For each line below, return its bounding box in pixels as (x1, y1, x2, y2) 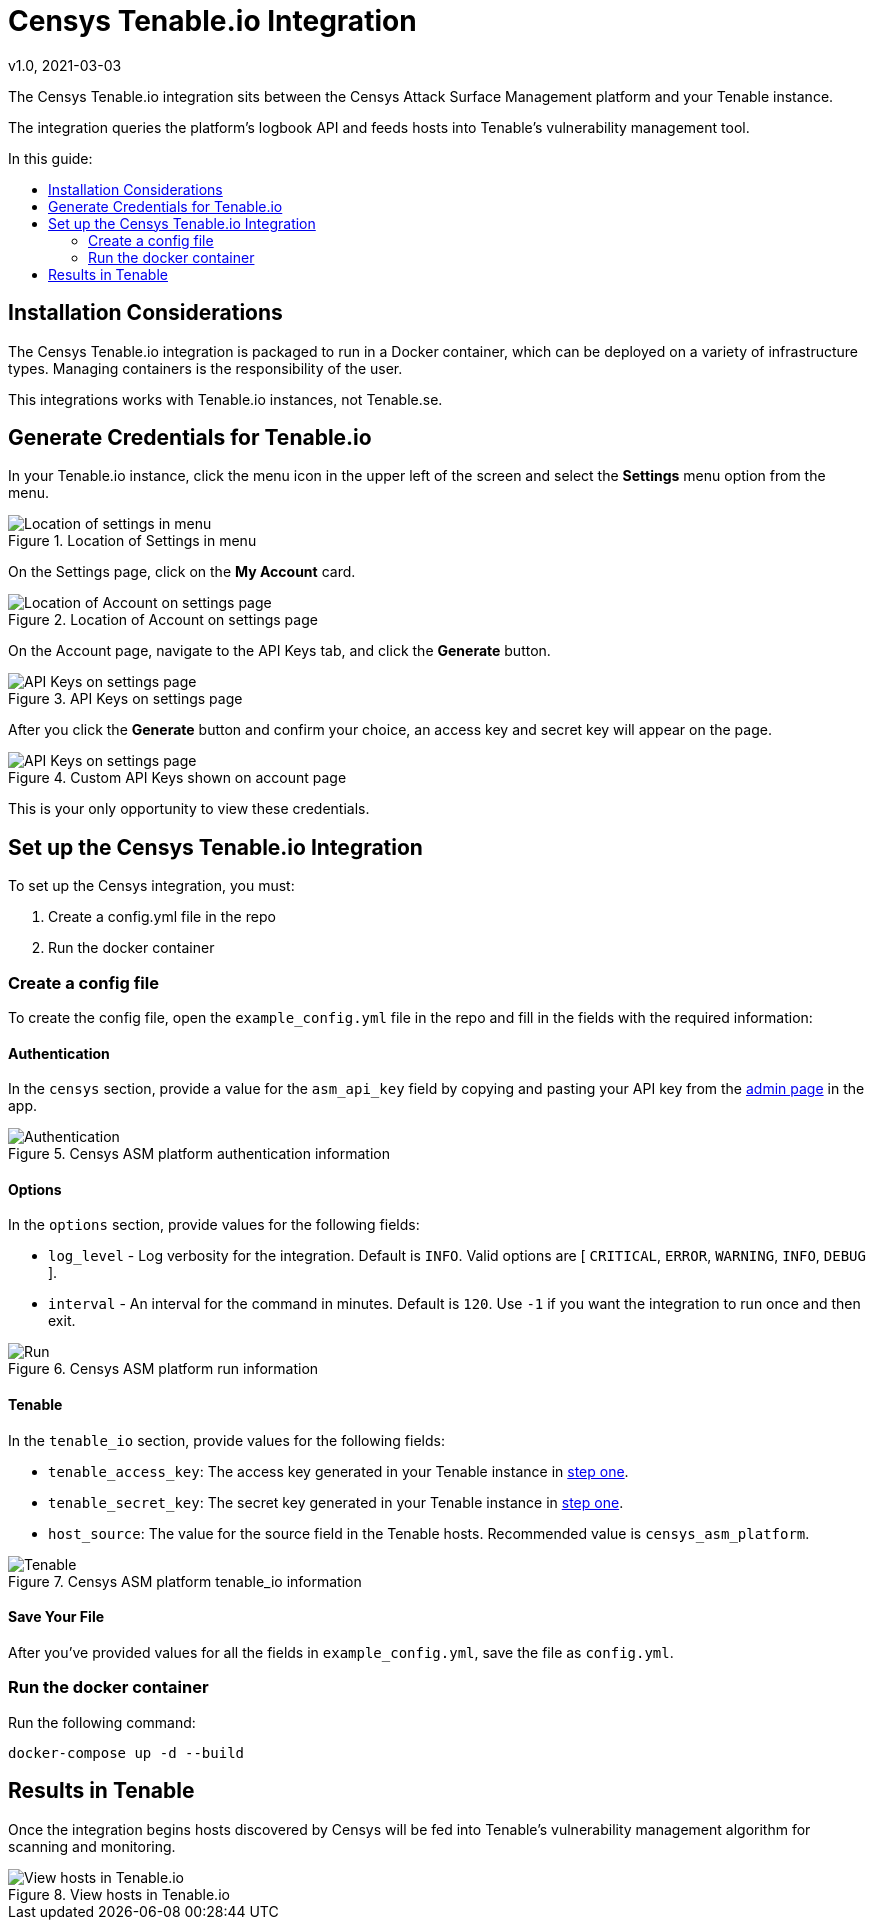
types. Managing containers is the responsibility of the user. (8, 359, 403, 377)
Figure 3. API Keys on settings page (8, 690, 243, 708)
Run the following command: (8, 1713, 196, 1731)
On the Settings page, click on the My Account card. (8, 563, 356, 581)
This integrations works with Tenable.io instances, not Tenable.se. (8, 390, 443, 408)
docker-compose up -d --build (8, 1744, 245, 1761)
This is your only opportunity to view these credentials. (8, 800, 370, 818)
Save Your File (8, 1608, 105, 1626)
